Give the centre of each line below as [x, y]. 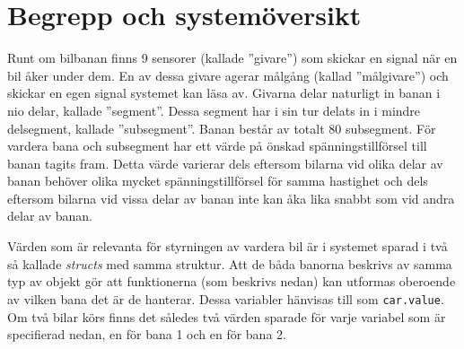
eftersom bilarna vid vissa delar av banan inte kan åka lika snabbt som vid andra [231, 198]
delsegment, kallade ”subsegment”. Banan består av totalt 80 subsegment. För [222, 128]
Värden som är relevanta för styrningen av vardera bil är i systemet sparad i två [228, 246]
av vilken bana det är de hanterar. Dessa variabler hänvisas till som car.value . [226, 298]
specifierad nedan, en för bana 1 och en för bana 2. [147, 334]
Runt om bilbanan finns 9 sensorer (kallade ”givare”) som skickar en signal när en [232, 58]
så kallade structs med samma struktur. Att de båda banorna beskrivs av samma [230, 263]
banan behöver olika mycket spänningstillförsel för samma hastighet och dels [218, 181]
